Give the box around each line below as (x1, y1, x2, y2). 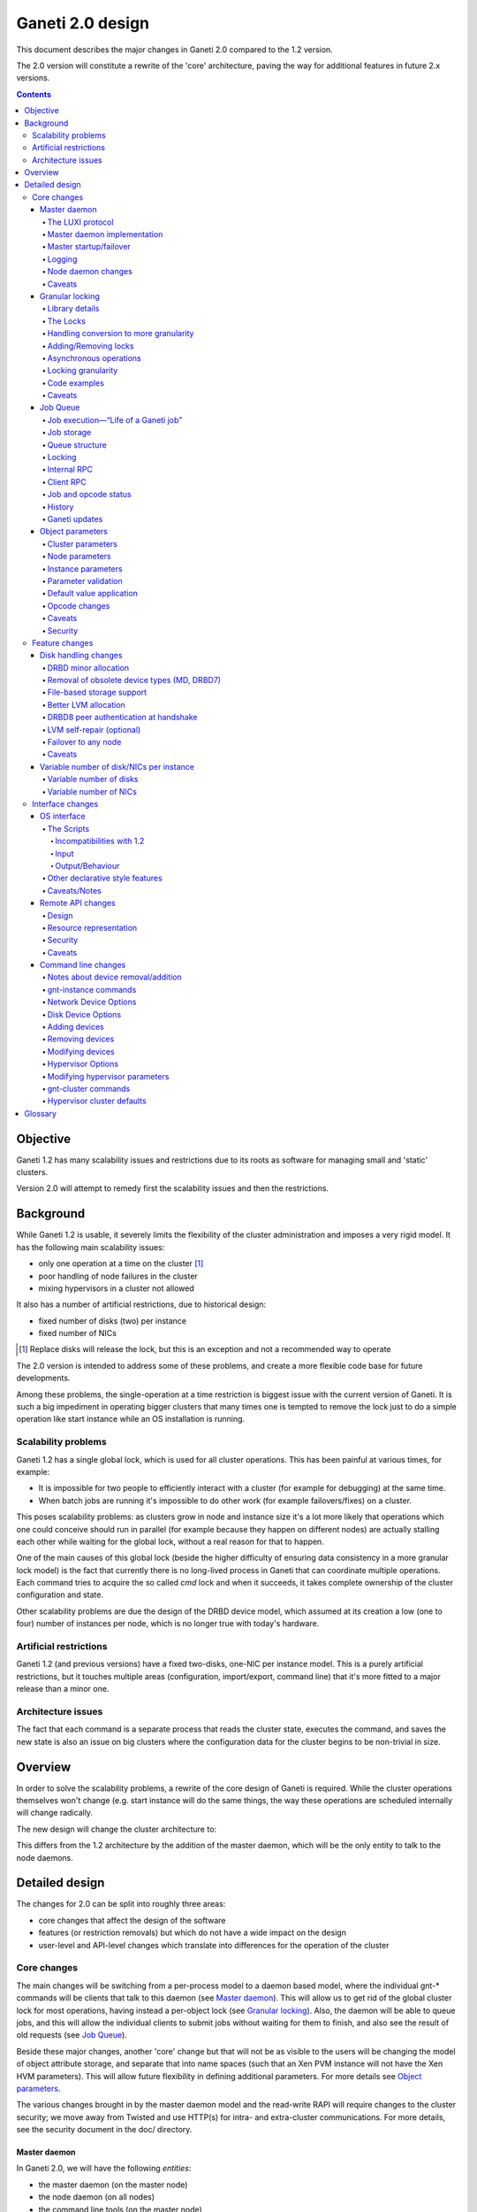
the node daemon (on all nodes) (38, 2192, 155, 2202)
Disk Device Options (47, 1009, 122, 1019)
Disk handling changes (40, 650, 123, 661)
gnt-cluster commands (47, 1083, 131, 1094)
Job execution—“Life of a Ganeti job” (47, 414, 183, 425)
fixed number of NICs (38, 1328, 117, 1339)
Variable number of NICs (47, 786, 137, 796)
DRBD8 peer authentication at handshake (47, 712, 198, 723)
